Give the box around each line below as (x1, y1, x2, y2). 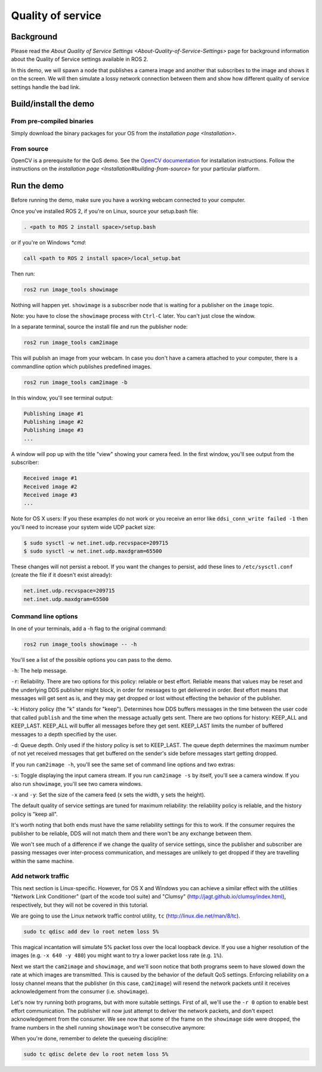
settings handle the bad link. (11, 83, 80, 91)
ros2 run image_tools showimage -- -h (23, 641, 137, 647)
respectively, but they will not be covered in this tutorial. (11, 901, 148, 909)
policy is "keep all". (11, 810, 58, 817)
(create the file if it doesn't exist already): (11, 571, 113, 578)
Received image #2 (23, 483, 78, 490)
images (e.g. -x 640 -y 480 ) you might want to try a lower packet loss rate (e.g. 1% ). (11, 952, 224, 959)
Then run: (11, 270, 35, 277)
